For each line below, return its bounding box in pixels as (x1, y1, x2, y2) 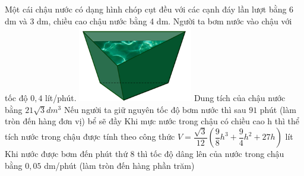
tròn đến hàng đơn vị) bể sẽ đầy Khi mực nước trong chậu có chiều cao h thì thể (5, 115, 300, 127)
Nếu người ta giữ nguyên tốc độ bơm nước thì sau (64, 103, 246, 115)
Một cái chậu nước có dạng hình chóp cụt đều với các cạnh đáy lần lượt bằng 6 (5, 3, 294, 15)
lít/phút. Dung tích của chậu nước (45, 92, 286, 104)
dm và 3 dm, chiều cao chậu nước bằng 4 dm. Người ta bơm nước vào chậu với (5, 14, 292, 27)
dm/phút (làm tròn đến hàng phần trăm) (44, 159, 195, 171)
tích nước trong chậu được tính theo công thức (5, 130, 175, 143)
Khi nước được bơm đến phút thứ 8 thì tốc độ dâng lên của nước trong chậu (5, 147, 284, 160)
